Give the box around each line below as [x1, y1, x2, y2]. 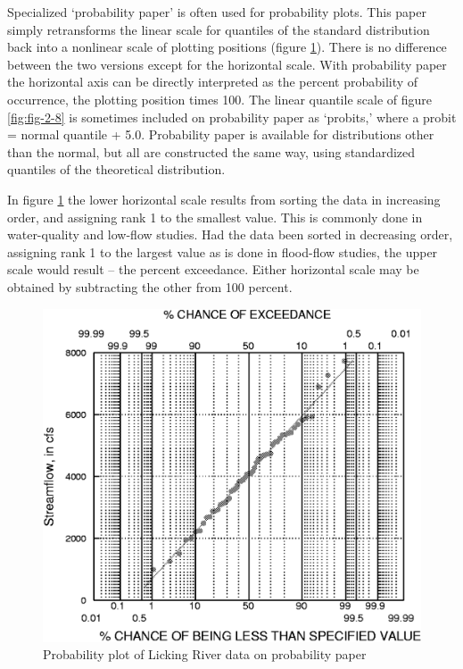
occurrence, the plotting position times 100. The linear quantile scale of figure [7, 89, 432, 108]
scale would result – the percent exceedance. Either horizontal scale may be [7, 260, 419, 279]
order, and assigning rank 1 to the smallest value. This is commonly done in [7, 207, 423, 226]
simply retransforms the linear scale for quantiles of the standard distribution [7, 20, 430, 38]
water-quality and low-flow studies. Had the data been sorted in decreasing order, [7, 225, 453, 244]
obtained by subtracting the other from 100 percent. [7, 277, 293, 296]
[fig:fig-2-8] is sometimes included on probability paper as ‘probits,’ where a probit [7, 107, 457, 126]
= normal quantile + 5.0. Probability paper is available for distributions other [7, 125, 434, 144]
